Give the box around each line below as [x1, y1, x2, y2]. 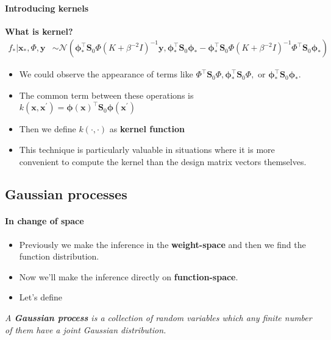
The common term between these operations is [19, 89, 194, 102]
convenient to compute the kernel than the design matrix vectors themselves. [19, 155, 307, 168]
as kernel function [109, 122, 185, 135]
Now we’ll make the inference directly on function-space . [19, 270, 238, 283]
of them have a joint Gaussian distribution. [5, 323, 166, 336]
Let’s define [19, 291, 63, 303]
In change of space [5, 214, 84, 227]
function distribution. [19, 250, 99, 263]
